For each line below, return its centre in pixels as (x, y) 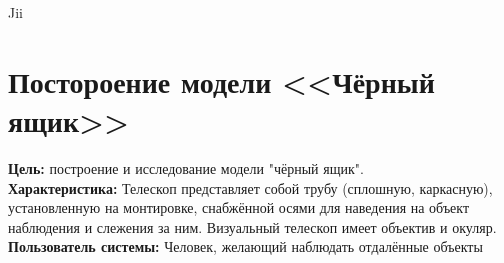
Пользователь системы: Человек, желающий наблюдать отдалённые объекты (245, 246)
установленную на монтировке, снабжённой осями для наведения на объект (239, 207)
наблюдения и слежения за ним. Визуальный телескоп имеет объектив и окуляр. (252, 226)
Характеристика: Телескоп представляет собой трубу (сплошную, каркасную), (250, 187)
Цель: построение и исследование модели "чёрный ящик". (186, 167)
